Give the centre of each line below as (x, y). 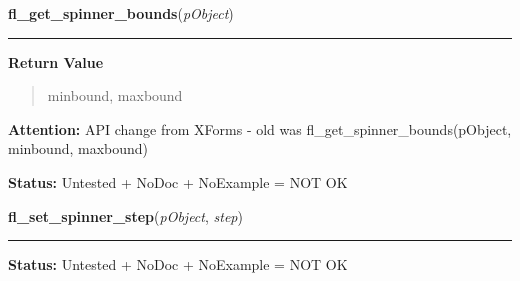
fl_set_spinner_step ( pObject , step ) (125, 215)
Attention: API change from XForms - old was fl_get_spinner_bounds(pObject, (260, 128)
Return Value (56, 61)
